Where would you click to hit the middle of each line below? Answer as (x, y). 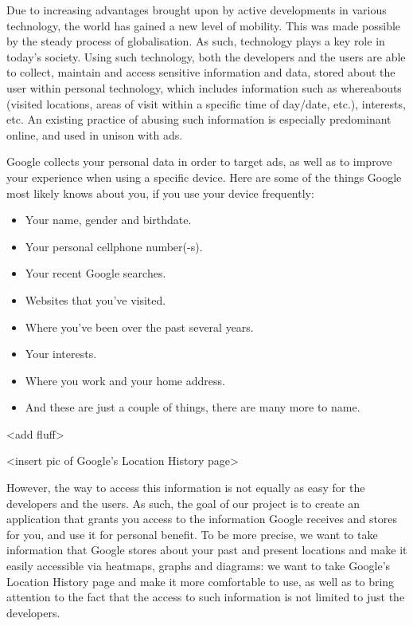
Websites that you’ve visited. (95, 299)
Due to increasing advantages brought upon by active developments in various (197, 10)
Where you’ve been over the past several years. (139, 327)
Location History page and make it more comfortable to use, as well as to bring (201, 581)
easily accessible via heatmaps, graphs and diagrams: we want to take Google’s (199, 566)
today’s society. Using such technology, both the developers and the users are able (206, 56)
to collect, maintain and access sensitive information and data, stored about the (201, 72)
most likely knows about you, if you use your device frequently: (160, 193)
